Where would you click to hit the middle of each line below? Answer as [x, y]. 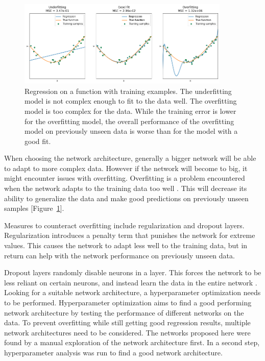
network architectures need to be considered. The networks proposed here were [127, 332]
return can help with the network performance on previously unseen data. [119, 255]
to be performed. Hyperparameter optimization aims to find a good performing [128, 302]
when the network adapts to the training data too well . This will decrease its [126, 188]
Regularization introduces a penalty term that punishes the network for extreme [130, 235]
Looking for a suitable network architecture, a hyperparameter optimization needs [132, 292]
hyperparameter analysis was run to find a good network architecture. [113, 352]
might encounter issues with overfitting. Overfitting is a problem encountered [125, 178]
